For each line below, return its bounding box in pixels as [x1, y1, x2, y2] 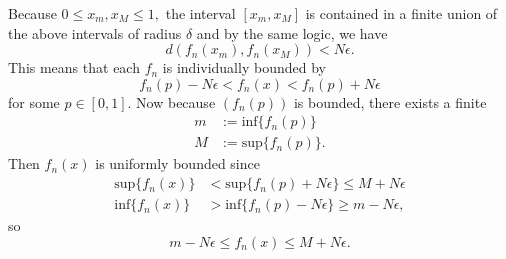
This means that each [8, 57, 140, 78]
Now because [136, 91, 216, 112]
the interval [165, 3, 236, 23]
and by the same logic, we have [196, 22, 388, 43]
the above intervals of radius [8, 22, 182, 43]
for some [8, 91, 60, 112]
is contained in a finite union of [305, 3, 498, 23]
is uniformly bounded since [95, 153, 260, 174]
